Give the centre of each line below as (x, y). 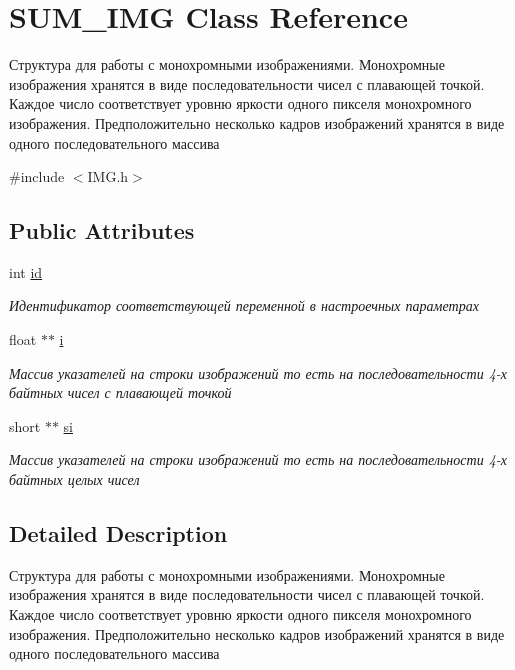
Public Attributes (102, 230)
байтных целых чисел (74, 479)
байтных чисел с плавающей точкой (120, 392)
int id (26, 271)
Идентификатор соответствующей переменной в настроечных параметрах (244, 305)
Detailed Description (118, 533)
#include (37, 176)
